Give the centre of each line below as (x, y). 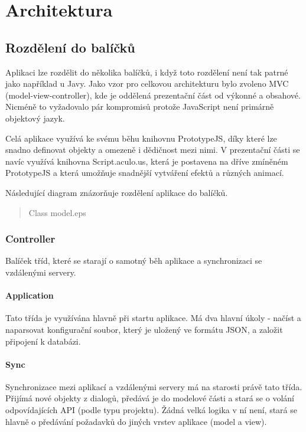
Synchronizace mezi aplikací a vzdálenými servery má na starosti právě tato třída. (154, 386)
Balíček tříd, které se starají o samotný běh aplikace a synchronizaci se (134, 261)
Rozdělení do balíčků (70, 47)
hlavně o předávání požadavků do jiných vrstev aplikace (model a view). (136, 421)
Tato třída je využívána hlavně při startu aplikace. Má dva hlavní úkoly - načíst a (153, 318)
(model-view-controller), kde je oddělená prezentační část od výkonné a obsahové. (153, 95)
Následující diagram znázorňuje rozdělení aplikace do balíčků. (117, 192)
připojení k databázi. (43, 341)
